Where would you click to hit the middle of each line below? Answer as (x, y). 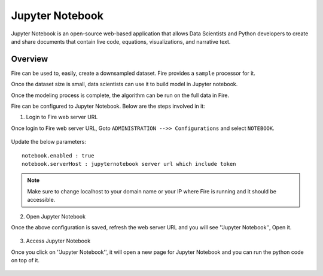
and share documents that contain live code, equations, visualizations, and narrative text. (121, 41)
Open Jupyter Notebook (56, 216)
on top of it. (25, 260)
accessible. (41, 200)
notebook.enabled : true (58, 155)
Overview (30, 59)
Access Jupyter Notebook (58, 241)
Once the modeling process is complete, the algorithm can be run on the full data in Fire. (120, 95)
